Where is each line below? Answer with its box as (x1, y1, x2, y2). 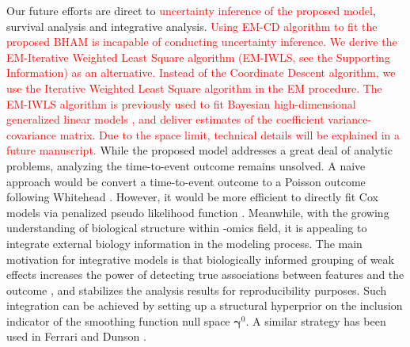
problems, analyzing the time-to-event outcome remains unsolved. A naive (6, 157, 366, 173)
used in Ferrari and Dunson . (6, 328, 146, 345)
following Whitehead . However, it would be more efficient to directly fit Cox (6, 189, 378, 205)
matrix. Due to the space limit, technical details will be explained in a (59, 126, 401, 143)
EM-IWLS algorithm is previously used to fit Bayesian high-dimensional (6, 95, 356, 112)
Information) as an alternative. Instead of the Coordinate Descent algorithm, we (6, 64, 396, 81)
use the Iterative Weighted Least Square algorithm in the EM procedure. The (6, 79, 382, 96)
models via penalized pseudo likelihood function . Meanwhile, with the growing (6, 204, 389, 220)
